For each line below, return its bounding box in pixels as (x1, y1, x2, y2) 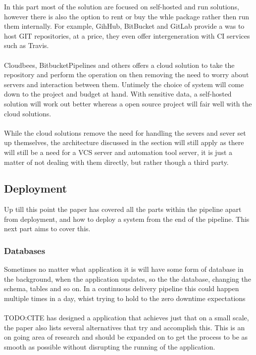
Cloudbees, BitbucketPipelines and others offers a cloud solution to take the (4, 59, 235, 70)
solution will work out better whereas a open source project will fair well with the (4, 98, 252, 108)
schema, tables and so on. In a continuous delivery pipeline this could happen (4, 283, 239, 294)
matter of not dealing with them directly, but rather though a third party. (4, 156, 229, 167)
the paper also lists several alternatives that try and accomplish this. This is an (4, 322, 245, 332)
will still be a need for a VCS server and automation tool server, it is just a (4, 147, 233, 157)
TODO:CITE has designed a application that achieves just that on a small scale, (4, 312, 249, 323)
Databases (4, 245, 46, 256)
